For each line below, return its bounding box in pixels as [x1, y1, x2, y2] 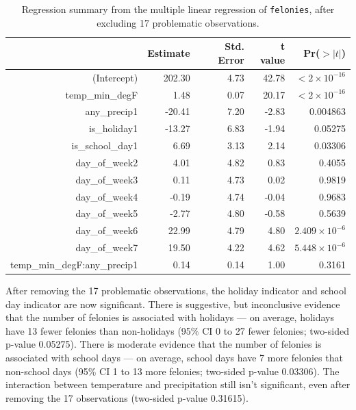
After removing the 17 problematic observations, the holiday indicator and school [5, 283, 346, 298]
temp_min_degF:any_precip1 [10, 257, 138, 271]
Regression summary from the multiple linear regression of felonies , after [21, 2, 335, 16]
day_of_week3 [75, 172, 138, 186]
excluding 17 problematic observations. [97, 15, 259, 29]
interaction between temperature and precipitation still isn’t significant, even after [5, 377, 351, 392]
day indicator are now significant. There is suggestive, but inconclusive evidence [5, 296, 340, 311]
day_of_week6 [75, 223, 138, 238]
